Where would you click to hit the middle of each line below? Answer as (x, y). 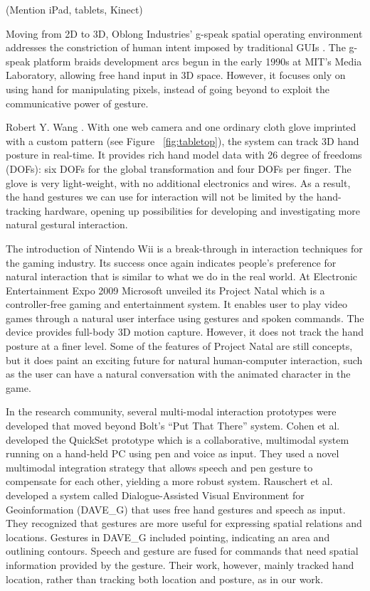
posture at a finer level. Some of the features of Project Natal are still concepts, (179, 346)
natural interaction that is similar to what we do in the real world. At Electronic (182, 276)
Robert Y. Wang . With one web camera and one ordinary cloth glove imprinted (181, 127)
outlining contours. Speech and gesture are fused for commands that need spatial (182, 551)
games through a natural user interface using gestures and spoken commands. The (185, 318)
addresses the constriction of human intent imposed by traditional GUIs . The (176, 47)
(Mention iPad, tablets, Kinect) (74, 9)
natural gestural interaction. (67, 224)
